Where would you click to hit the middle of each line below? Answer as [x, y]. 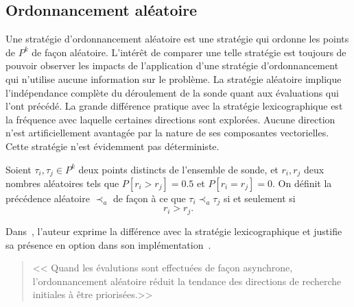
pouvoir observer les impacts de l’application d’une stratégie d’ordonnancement [172, 65]
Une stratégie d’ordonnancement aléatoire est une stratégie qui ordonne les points [177, 39]
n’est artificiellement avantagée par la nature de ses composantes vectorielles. [167, 133]
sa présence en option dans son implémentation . [108, 244]
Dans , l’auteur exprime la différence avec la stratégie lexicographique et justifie [174, 231]
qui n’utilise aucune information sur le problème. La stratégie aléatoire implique [174, 78]
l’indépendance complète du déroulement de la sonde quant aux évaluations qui [172, 92]
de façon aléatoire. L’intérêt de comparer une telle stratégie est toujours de [189, 52]
